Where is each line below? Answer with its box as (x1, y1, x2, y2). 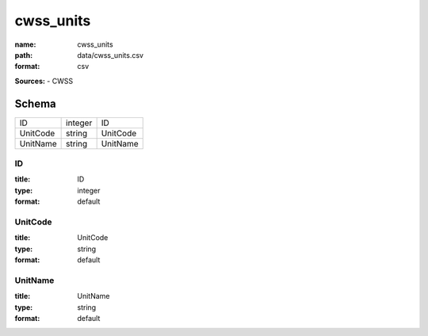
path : (14, 50, 33, 59)
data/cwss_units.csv (77, 50, 144, 59)
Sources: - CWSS (14, 76, 74, 86)
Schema (14, 97, 57, 110)
